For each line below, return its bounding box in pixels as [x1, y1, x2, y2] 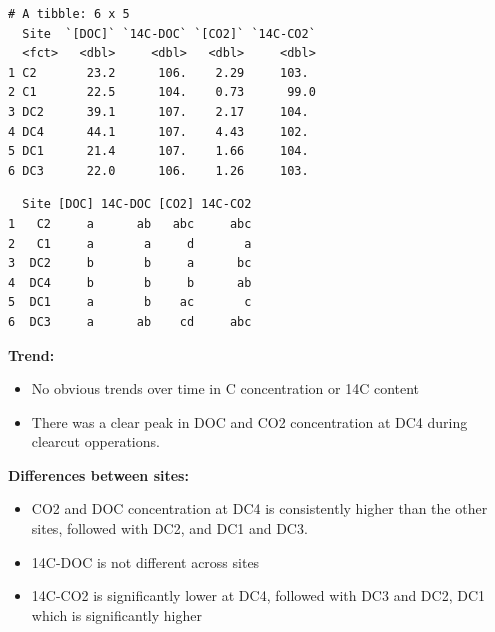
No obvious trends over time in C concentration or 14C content [31, 378, 420, 399]
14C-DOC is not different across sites [31, 551, 260, 572]
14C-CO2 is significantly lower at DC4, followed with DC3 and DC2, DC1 [31, 585, 486, 606]
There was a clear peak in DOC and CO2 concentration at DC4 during [31, 411, 468, 432]
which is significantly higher [31, 604, 202, 625]
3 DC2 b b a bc [8, 256, 252, 271]
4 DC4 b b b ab [8, 275, 252, 290]
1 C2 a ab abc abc [8, 216, 252, 231]
